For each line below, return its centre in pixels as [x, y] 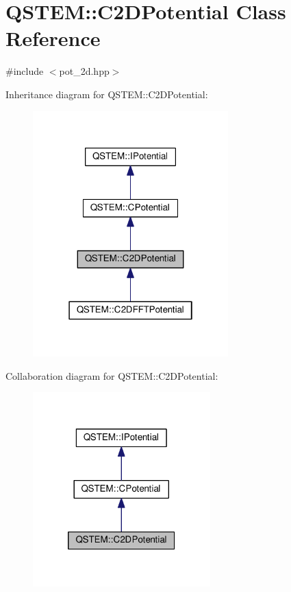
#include [25, 71]
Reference [53, 38]
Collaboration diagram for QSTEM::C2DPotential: [112, 375]
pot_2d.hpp [84, 71]
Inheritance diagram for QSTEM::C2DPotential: [107, 94]
